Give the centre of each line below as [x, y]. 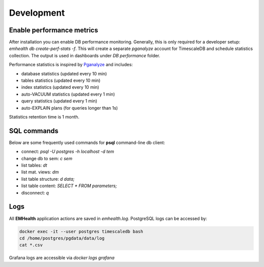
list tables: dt [34, 165]
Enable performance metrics [54, 30]
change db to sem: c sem [47, 158]
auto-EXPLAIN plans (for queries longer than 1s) [70, 108]
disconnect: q [35, 193]
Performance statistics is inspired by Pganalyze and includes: [71, 65]
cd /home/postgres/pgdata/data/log [62, 238]
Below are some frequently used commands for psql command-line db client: [87, 143]
